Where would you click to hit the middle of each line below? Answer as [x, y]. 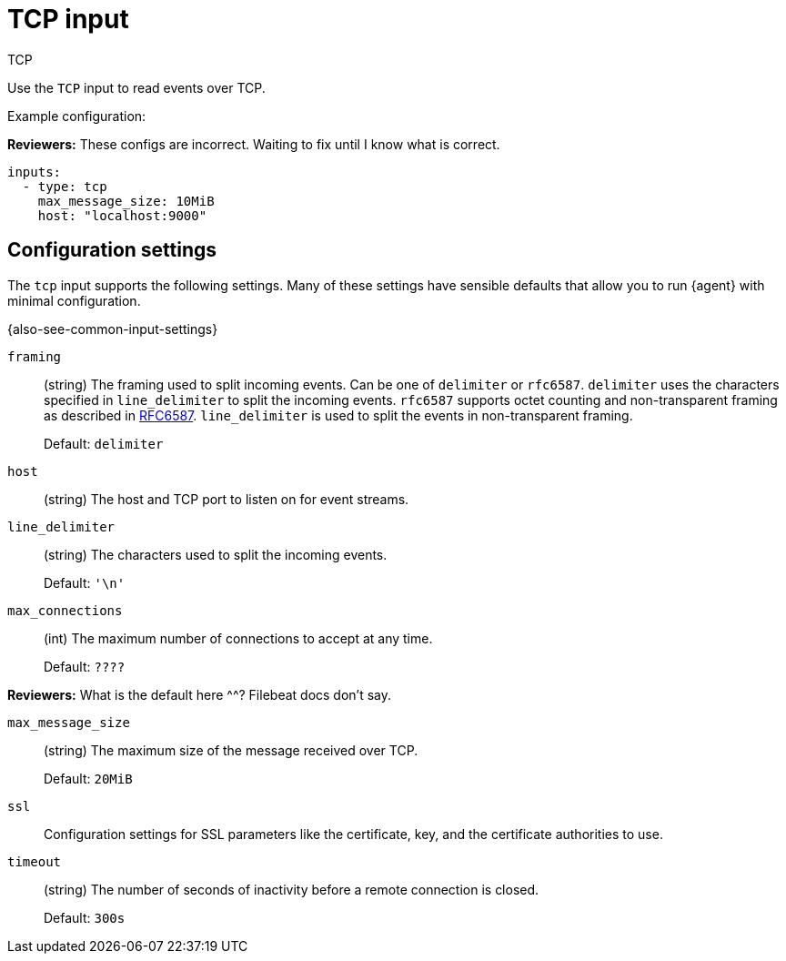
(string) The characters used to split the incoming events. [216, 554]
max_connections [65, 610]
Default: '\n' [85, 582]
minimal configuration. [74, 300]
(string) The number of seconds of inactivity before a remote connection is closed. [292, 889]
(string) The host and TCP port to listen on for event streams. [227, 499]
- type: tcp [65, 186]
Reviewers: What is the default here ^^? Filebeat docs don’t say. [200, 694]
